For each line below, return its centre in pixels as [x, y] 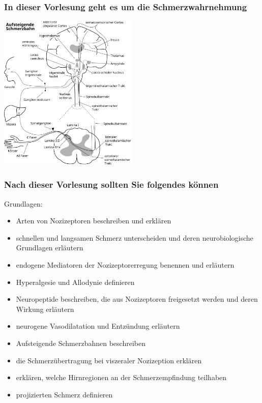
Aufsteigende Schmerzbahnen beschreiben [81, 343]
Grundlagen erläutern [50, 248]
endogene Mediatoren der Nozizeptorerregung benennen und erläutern [125, 265]
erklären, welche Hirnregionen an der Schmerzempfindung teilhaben [121, 377]
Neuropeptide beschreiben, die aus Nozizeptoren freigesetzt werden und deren [137, 299]
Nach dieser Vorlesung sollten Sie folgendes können [111, 184]
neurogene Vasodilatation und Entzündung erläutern [98, 326]
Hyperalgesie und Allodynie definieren [75, 282]
